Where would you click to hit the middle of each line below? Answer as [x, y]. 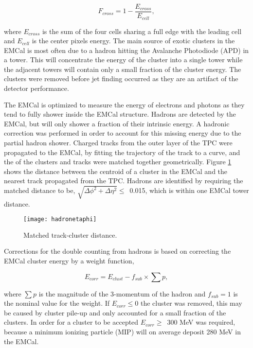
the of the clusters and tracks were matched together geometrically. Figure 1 [118, 162]
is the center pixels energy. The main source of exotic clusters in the [133, 41]
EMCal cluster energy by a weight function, [69, 261]
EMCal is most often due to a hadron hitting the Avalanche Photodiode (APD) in [126, 50]
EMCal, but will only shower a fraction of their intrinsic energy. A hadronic [117, 123]
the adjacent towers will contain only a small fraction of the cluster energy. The [123, 69]
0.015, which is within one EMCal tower [189, 190]
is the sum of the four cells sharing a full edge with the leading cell [142, 31]
